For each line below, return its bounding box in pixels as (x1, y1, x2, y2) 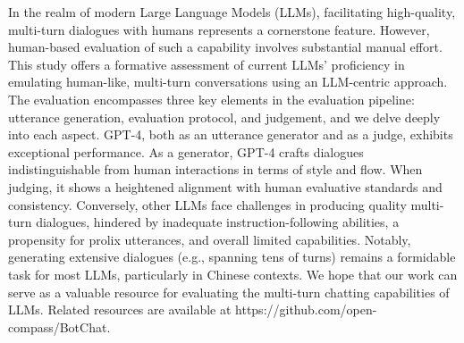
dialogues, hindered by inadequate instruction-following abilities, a (36, 213, 400, 231)
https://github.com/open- (235, 300, 377, 319)
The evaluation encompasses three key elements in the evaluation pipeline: (8, 89, 415, 108)
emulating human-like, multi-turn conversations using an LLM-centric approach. (8, 72, 448, 91)
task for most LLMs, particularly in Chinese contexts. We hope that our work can (8, 264, 458, 283)
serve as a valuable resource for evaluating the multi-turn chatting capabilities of (8, 282, 450, 301)
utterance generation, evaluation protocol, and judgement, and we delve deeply (8, 107, 441, 126)
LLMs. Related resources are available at (8, 300, 232, 319)
